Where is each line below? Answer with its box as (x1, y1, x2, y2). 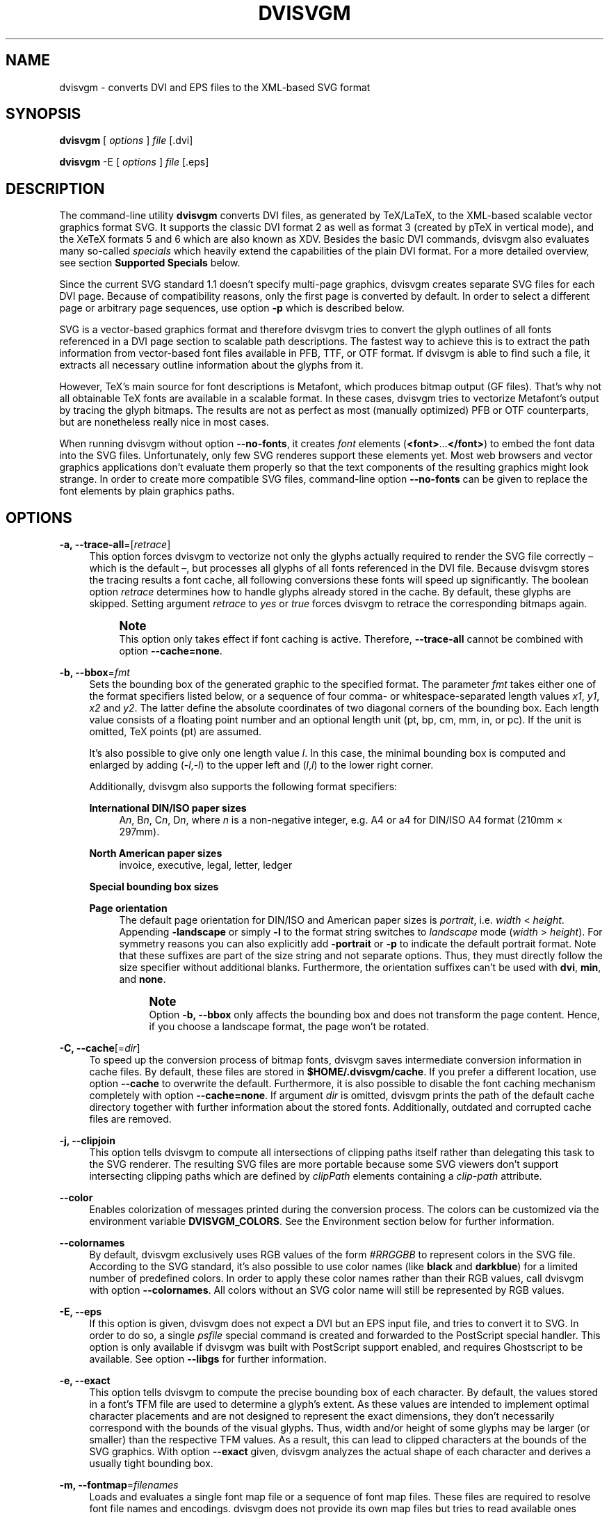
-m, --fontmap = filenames (59, 1479, 179, 1491)
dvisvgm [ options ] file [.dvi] (59, 134, 193, 147)
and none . (119, 973, 166, 986)
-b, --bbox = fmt (59, 666, 130, 679)
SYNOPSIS (6, 105, 81, 123)
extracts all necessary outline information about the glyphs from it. (59, 359, 364, 371)
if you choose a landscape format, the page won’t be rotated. (149, 1020, 429, 1033)
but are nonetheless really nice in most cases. (59, 416, 269, 428)
